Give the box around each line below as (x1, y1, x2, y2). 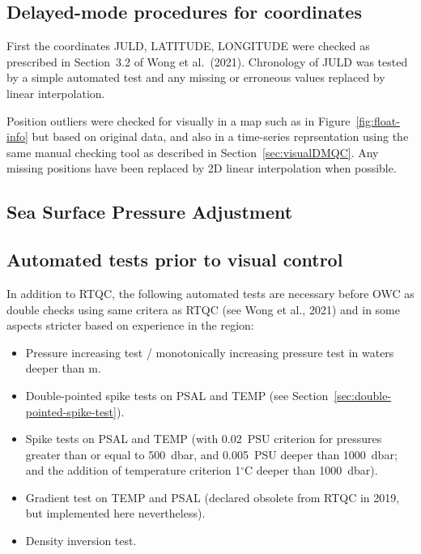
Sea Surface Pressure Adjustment (6, 199, 293, 224)
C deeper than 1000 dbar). (245, 462, 378, 479)
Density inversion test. (25, 532, 137, 549)
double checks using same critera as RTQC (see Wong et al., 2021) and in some (6, 300, 400, 317)
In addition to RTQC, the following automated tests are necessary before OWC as (6, 284, 415, 301)
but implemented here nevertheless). (25, 505, 206, 522)
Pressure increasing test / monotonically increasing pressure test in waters (25, 343, 394, 360)
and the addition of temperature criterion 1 (25, 462, 241, 479)
